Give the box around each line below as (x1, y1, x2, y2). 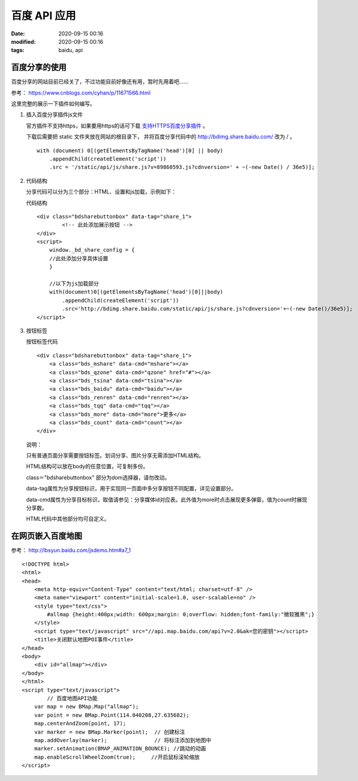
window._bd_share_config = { (49, 246, 135, 254)
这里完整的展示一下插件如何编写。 (11, 100, 95, 107)
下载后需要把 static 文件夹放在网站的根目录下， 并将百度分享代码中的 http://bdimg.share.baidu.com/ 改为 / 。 (26, 133, 296, 140)
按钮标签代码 (26, 338, 58, 345)
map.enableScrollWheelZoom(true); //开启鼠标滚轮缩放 (34, 753, 200, 761)
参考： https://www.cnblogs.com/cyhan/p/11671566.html (11, 89, 151, 96)
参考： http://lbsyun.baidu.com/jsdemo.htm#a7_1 (11, 547, 131, 554)
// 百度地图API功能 (47, 695, 98, 701)
